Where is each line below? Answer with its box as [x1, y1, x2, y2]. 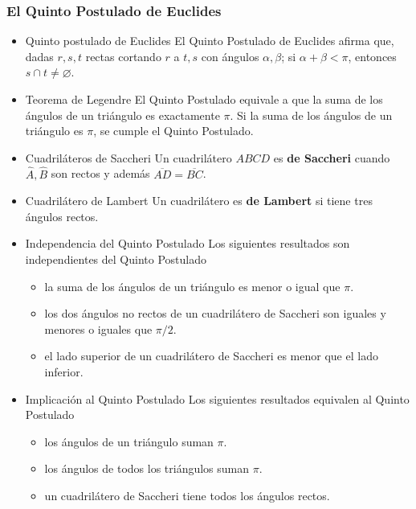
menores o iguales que [44, 320, 153, 337]
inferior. [44, 363, 84, 380]
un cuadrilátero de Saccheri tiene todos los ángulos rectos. [44, 486, 330, 503]
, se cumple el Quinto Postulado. [93, 122, 254, 139]
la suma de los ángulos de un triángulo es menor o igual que [44, 277, 341, 294]
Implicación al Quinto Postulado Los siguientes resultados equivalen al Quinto [25, 390, 410, 407]
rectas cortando [85, 47, 161, 64]
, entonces [348, 47, 397, 64]
